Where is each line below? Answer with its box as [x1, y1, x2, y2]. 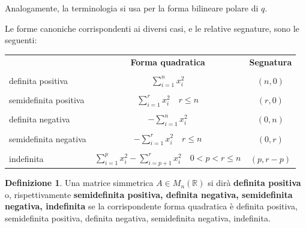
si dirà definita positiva [208, 176, 301, 189]
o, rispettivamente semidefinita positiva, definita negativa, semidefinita [5, 188, 293, 200]
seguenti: [5, 34, 37, 46]
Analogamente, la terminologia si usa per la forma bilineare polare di [5, 2, 259, 14]
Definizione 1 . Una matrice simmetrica [5, 176, 154, 189]
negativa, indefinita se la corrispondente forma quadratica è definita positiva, [5, 200, 298, 212]
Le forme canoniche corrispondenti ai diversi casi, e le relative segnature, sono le [5, 22, 299, 34]
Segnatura [249, 55, 292, 68]
